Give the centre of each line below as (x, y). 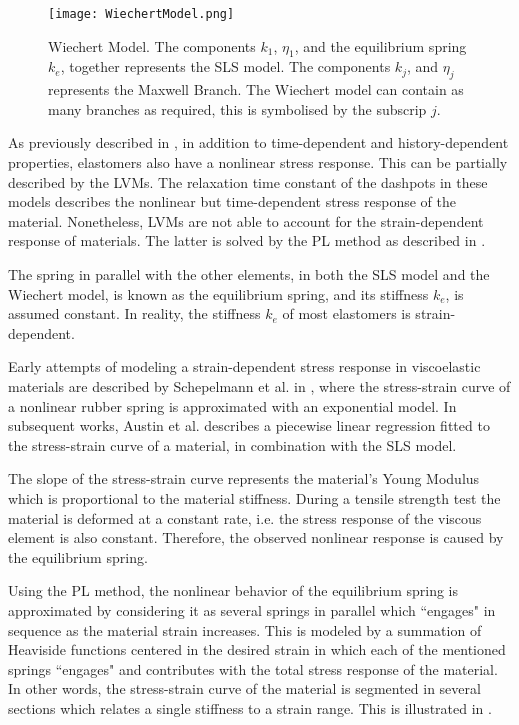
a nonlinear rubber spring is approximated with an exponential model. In (232, 405)
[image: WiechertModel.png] (141, 14)
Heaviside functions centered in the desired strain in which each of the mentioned (257, 649)
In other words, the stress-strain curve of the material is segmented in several (244, 688)
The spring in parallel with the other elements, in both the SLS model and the (249, 274)
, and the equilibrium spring (380, 45)
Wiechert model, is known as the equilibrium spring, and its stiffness (218, 293)
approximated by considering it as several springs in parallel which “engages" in (252, 609)
